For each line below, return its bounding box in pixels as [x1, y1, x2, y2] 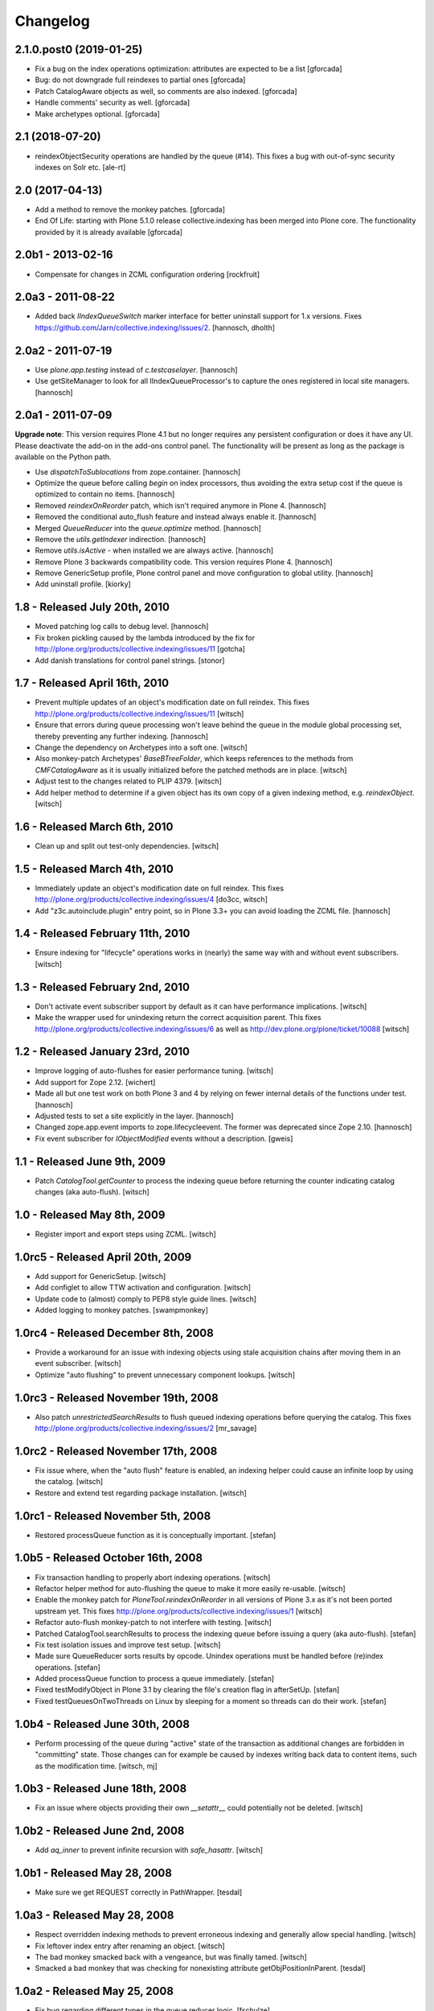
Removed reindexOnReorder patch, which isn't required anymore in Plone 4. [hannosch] [35, 500, 326, 510]
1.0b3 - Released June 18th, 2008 [14, 1782, 187, 1795]
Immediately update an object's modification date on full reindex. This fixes [35, 883, 285, 893]
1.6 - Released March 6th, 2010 [14, 820, 174, 833]
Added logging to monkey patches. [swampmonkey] [35, 1306, 209, 1315]
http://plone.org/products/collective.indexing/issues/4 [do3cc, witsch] [35, 894, 268, 904]
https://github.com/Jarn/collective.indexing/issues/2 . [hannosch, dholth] [35, 323, 276, 332]
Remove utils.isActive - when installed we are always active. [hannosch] [35, 545, 274, 555]
